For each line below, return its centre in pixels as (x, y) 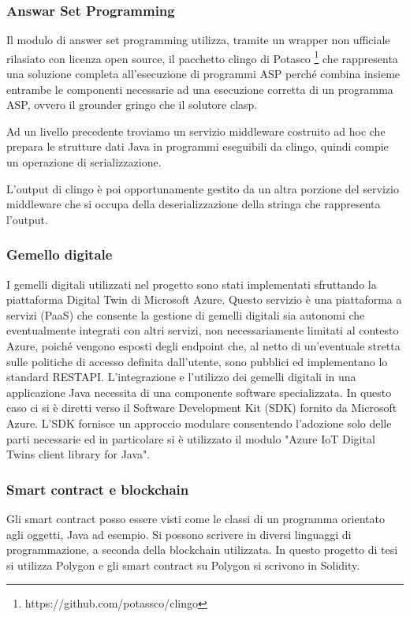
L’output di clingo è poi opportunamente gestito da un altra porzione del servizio (203, 188)
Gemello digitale (60, 254)
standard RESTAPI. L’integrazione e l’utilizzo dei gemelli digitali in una (181, 377)
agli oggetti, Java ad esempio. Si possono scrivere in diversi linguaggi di (179, 534)
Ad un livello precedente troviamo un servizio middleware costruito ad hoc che (196, 131)
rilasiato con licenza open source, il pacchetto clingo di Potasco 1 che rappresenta (202, 57)
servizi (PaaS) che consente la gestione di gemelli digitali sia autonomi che (186, 314)
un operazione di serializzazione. (84, 162)
